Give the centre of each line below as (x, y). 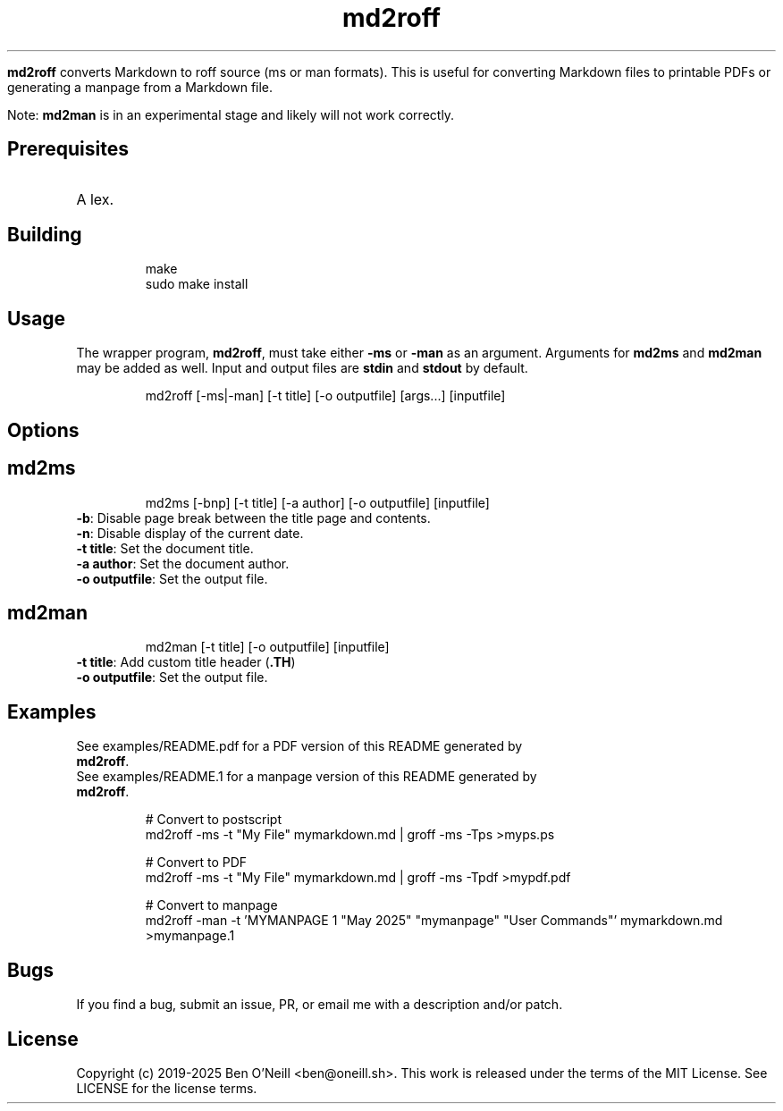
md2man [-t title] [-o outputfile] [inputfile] (267, 647)
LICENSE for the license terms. (167, 1088)
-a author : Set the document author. (183, 563)
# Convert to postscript (213, 820)
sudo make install (197, 284)
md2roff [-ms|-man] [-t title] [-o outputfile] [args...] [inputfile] (325, 396)
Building (45, 235)
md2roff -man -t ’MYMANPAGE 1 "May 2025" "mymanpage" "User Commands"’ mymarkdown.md (434, 921)
